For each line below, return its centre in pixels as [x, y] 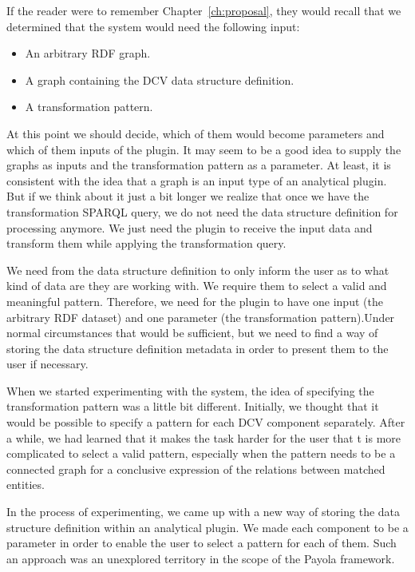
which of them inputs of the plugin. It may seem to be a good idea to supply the [204, 149]
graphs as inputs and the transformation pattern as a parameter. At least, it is [199, 165]
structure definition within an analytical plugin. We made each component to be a [207, 527]
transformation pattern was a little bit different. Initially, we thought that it [193, 406]
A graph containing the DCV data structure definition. [160, 79]
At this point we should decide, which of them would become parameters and [196, 133]
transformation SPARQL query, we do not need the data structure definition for [202, 211]
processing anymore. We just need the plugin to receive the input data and [190, 227]
